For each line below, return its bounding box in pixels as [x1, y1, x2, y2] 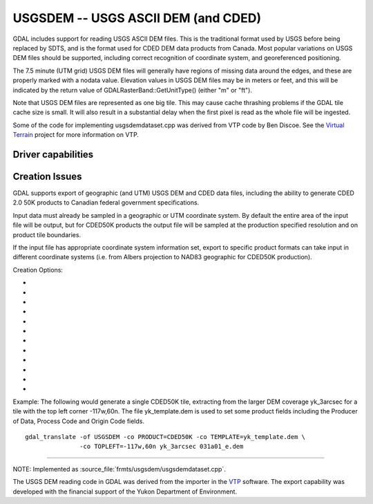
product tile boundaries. [12, 230, 82, 239]
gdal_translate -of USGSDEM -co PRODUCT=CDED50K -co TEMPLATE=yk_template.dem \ [25, 433, 306, 440]
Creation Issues [12, 170, 82, 183]
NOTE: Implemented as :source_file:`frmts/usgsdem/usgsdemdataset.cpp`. [12, 465, 226, 473]
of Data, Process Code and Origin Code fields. [12, 417, 145, 425]
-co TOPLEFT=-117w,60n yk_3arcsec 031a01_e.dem [79, 442, 244, 451]
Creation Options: [12, 265, 64, 274]
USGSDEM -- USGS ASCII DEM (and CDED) [12, 10, 262, 26]
